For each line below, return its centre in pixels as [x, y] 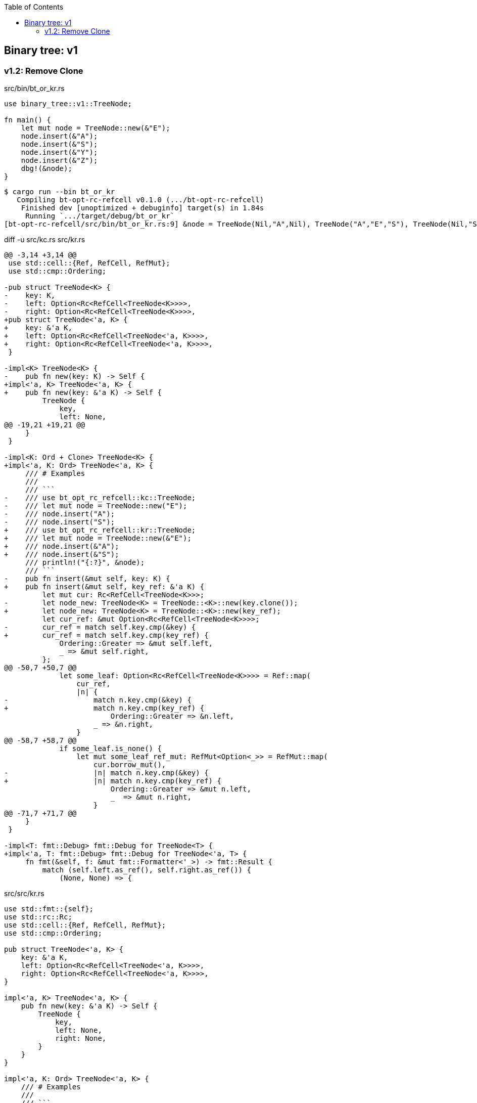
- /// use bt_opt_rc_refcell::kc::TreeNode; [100, 498]
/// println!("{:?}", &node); [85, 563]
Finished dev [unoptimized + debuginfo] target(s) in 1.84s [142, 208]
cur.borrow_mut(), [130, 765]
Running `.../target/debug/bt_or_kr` [100, 216]
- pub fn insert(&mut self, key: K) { [87, 579]
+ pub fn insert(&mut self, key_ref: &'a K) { [104, 587]
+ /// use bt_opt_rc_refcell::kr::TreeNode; [100, 530]
